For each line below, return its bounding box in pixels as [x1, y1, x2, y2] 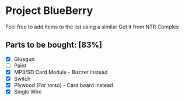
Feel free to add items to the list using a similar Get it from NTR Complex [5, 23, 179, 30]
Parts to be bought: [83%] [5, 40, 103, 50]
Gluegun [13, 55, 35, 62]
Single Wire [13, 88, 42, 95]
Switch [13, 75, 31, 82]
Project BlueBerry [5, 4, 93, 17]
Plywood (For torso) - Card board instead [13, 82, 113, 88]
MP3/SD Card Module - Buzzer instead [13, 68, 108, 75]
